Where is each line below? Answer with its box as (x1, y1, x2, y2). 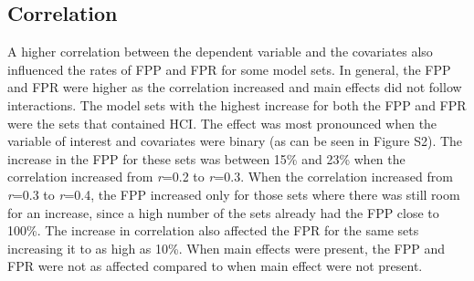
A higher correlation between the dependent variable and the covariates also (7, 42, 433, 61)
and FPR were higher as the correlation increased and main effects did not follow (7, 78, 462, 97)
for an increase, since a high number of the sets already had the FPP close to (7, 203, 439, 222)
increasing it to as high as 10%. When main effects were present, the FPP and (7, 238, 445, 257)
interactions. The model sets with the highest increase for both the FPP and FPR (7, 95, 467, 114)
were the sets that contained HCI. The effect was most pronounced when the (7, 113, 437, 132)
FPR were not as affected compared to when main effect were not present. (7, 256, 423, 276)
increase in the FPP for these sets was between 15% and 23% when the (7, 149, 406, 168)
